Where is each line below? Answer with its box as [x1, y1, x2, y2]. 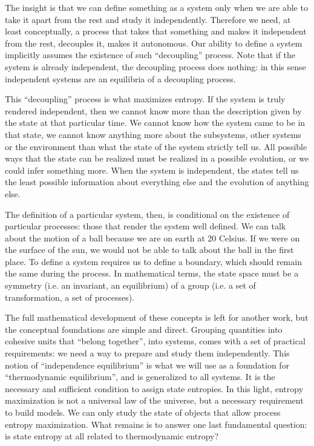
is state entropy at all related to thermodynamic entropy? [5, 430, 219, 442]
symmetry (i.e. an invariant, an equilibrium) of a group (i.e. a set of [5, 279, 256, 292]
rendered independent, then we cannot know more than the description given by [5, 104, 302, 117]
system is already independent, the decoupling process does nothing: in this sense [5, 60, 306, 73]
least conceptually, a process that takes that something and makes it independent [5, 25, 307, 38]
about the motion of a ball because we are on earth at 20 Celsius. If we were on [5, 231, 300, 244]
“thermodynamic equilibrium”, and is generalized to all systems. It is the [5, 370, 275, 383]
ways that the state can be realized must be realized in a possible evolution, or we [5, 152, 309, 165]
